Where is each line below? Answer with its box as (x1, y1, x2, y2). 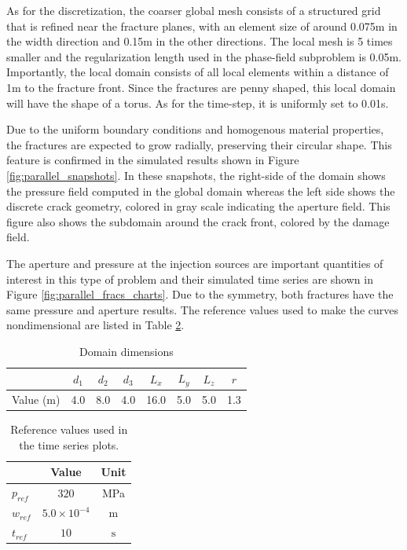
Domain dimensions (79, 343, 174, 359)
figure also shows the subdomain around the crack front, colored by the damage (6, 213, 390, 229)
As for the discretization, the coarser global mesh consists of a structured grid (6, 2, 381, 18)
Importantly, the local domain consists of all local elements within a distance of (6, 64, 389, 80)
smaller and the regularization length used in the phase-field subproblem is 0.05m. (6, 48, 402, 64)
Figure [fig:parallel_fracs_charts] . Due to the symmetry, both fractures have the (6, 286, 394, 302)
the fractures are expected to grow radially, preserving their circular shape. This (6, 136, 392, 152)
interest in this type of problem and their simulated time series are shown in (6, 270, 373, 287)
